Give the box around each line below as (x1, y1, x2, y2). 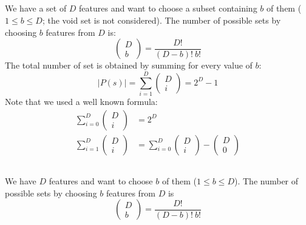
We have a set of (5, 2, 67, 15)
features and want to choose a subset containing (79, 2, 257, 15)
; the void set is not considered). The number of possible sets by (42, 13, 281, 26)
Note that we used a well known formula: (5, 95, 158, 107)
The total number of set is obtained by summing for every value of (5, 59, 253, 72)
